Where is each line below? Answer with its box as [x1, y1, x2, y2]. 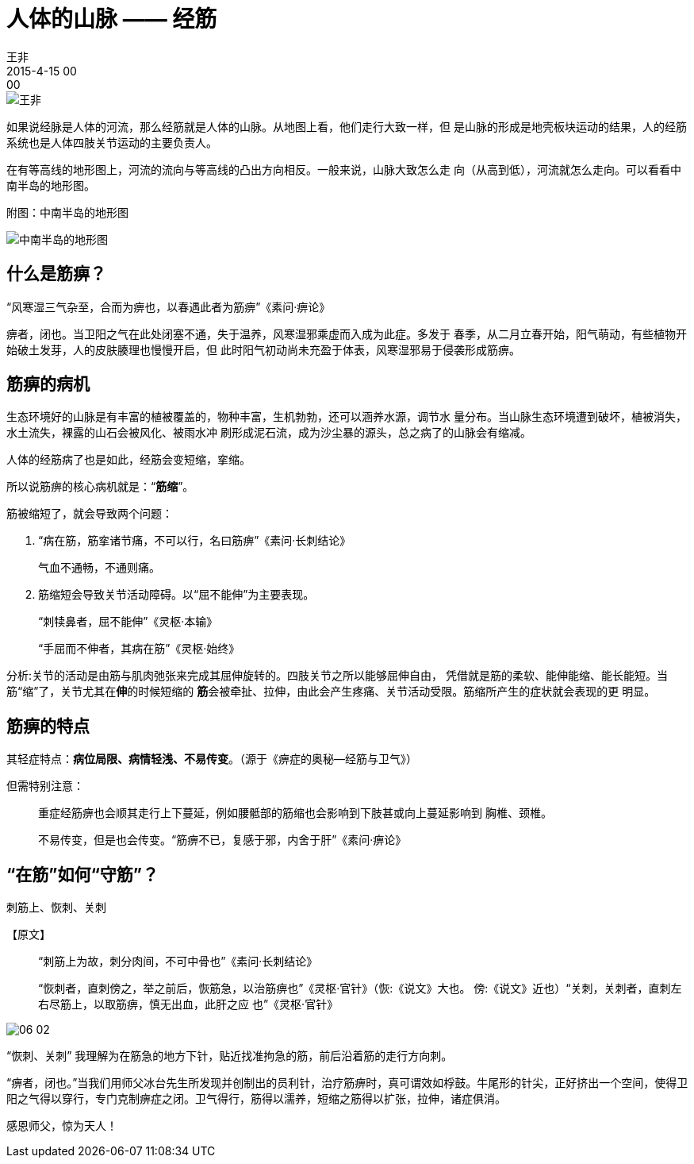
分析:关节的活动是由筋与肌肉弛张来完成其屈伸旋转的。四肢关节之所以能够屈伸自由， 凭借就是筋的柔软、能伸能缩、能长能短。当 [6, 669, 668, 683]
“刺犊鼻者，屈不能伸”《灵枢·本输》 [38, 615, 218, 629]
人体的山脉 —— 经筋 [6, 6, 217, 33]
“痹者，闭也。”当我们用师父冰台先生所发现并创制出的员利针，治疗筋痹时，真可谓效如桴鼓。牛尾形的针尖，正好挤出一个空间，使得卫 [6, 1076, 688, 1090]
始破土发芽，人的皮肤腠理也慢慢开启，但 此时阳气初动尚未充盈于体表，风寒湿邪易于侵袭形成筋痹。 [6, 342, 520, 357]
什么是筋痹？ [6, 264, 106, 284]
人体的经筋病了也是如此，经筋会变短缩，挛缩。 [6, 453, 251, 467]
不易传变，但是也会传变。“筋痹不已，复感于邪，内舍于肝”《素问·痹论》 [38, 833, 407, 847]
